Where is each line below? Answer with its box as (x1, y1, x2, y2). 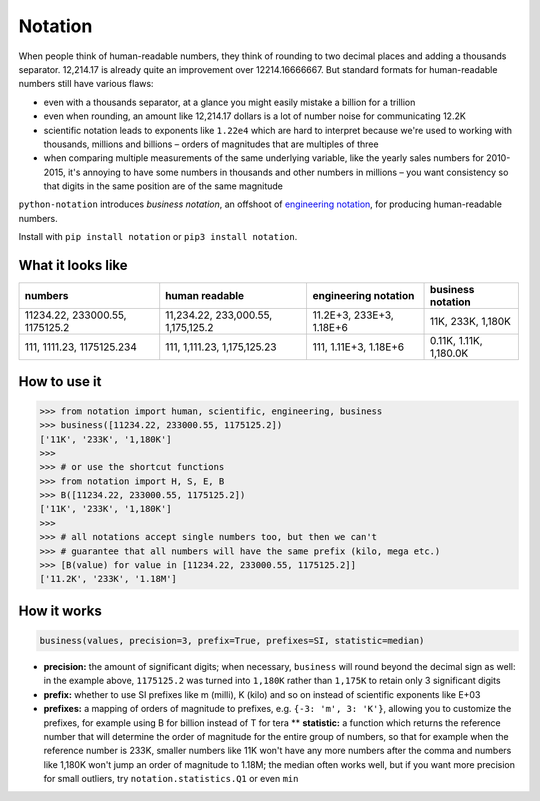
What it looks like (18, 257, 129, 274)
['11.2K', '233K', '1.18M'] (39, 573, 177, 585)
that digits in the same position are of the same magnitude (43, 180, 284, 192)
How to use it (18, 373, 102, 390)
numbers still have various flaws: (18, 78, 154, 90)
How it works (18, 602, 102, 619)
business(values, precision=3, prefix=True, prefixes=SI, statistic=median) (39, 635, 425, 647)
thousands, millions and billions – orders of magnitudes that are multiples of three (43, 138, 379, 150)
